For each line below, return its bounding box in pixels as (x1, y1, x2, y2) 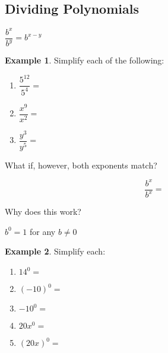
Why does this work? (5, 205, 81, 218)
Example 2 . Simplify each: (5, 245, 106, 257)
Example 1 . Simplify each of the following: (5, 54, 164, 66)
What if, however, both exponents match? (5, 158, 157, 171)
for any (30, 225, 56, 237)
